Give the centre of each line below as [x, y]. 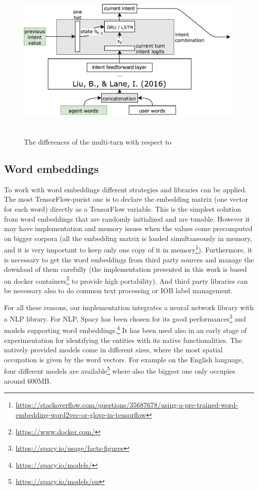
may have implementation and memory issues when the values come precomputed [128, 228]
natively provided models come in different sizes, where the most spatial [113, 350]
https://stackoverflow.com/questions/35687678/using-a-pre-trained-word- [127, 405]
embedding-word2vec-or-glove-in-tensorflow [81, 414]
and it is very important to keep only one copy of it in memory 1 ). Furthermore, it [128, 249]
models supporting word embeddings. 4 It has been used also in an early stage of [126, 329]
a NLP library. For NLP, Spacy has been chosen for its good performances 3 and [125, 318]
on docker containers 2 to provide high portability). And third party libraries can [126, 280]
